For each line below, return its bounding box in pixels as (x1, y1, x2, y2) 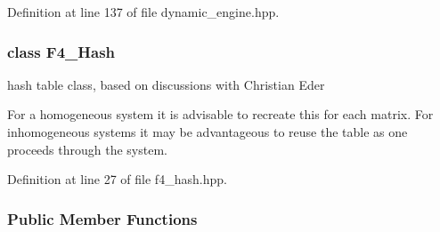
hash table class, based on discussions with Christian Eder (7, 75, 325, 93)
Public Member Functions (7, 207, 198, 229)
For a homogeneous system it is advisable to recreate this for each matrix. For (7, 105, 434, 124)
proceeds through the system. (7, 140, 167, 158)
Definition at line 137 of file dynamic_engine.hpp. (7, 3, 280, 20)
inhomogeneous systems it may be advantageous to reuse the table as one (7, 123, 408, 140)
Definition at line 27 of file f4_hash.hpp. (7, 170, 227, 188)
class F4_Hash (7, 40, 116, 62)
